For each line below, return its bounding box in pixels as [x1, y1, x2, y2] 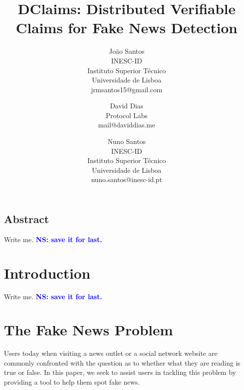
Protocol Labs [106, 110, 148, 120]
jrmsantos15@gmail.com [91, 84, 163, 94]
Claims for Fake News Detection [16, 18, 238, 38]
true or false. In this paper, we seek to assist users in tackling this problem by [4, 367, 236, 377]
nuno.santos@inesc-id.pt [91, 174, 162, 185]
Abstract [4, 211, 49, 226]
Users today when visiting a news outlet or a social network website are [4, 348, 218, 358]
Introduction [4, 263, 91, 283]
